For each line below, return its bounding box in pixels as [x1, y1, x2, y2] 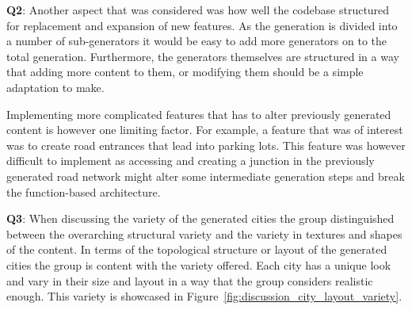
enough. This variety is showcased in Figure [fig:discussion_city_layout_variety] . [6, 288, 402, 304]
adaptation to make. [6, 78, 105, 95]
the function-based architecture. [6, 183, 161, 200]
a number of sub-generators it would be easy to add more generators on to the [6, 33, 387, 49]
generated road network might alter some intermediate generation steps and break [6, 167, 405, 184]
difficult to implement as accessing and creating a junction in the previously [6, 152, 375, 169]
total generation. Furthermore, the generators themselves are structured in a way [6, 48, 399, 64]
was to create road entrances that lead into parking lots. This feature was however [6, 136, 406, 153]
